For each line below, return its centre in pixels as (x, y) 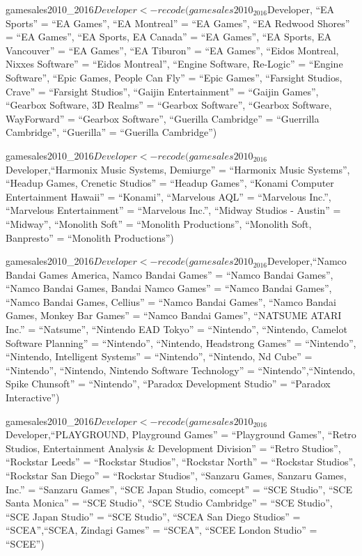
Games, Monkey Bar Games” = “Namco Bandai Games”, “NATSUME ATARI (174, 315)
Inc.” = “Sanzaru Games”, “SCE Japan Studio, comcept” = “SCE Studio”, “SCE (179, 489)
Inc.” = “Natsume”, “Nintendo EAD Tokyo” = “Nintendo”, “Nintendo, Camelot (176, 329)
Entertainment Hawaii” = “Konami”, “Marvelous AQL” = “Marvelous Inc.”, (168, 196)
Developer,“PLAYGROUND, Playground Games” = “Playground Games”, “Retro (181, 434)
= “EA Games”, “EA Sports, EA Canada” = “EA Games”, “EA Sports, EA (169, 37)
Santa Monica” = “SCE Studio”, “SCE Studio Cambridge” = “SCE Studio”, (169, 503)
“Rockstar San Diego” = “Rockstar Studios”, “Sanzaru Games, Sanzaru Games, (176, 475)
